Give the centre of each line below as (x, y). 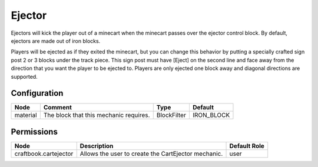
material (26, 115)
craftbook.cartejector (44, 153)
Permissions (34, 131)
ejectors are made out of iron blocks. (56, 41)
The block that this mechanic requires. (97, 115)
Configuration (37, 93)
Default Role (247, 146)
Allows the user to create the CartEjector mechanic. (151, 153)
